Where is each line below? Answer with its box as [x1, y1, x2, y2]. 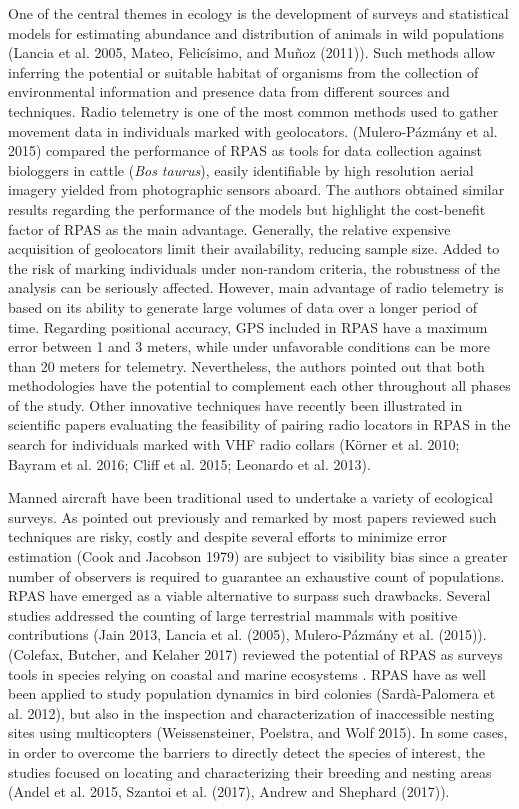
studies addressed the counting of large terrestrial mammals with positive [8, 604, 458, 625]
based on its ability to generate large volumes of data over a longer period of [8, 296, 478, 317]
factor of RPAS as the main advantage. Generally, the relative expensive [8, 218, 451, 239]
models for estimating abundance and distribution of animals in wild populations [8, 22, 504, 43]
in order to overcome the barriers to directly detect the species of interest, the [8, 741, 485, 762]
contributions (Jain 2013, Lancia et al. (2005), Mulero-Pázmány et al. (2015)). [8, 624, 487, 645]
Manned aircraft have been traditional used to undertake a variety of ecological [8, 487, 493, 508]
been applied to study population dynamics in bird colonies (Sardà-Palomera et [8, 683, 496, 704]
